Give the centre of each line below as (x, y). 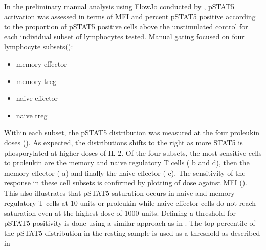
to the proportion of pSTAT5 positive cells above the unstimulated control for (126, 26)
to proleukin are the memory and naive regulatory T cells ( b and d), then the (127, 163)
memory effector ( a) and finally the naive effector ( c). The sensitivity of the (125, 172)
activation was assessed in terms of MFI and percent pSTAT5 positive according (130, 16)
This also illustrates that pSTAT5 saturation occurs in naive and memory (119, 192)
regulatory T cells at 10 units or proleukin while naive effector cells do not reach (130, 203)
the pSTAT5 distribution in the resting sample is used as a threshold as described (132, 233)
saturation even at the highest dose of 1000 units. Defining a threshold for (120, 213)
